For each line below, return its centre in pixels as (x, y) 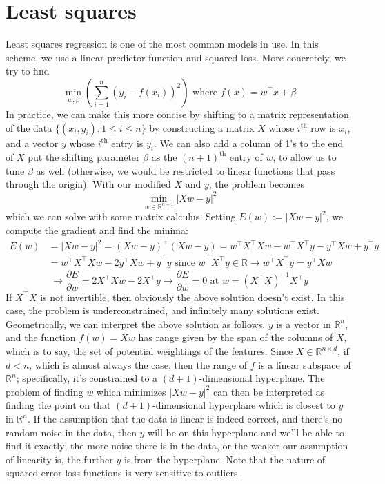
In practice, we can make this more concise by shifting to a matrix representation (177, 114)
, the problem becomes (256, 184)
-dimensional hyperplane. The (262, 378)
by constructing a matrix (202, 127)
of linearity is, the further (59, 459)
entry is (127, 143)
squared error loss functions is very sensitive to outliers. (123, 473)
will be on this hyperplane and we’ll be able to (246, 432)
